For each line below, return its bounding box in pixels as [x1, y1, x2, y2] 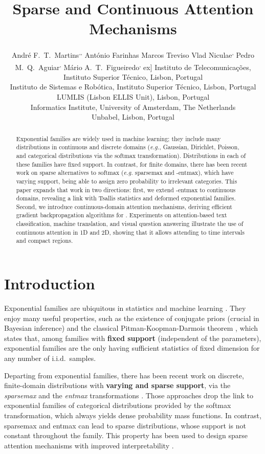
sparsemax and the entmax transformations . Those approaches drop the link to [4, 390, 253, 400]
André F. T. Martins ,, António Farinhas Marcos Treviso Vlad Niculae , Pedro [11, 48, 255, 60]
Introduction [4, 273, 95, 294]
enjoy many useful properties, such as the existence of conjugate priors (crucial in [4, 312, 259, 323]
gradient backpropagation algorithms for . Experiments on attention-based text [16, 211, 227, 219]
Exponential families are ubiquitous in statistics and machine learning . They [4, 303, 246, 313]
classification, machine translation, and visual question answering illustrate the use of [16, 219, 244, 228]
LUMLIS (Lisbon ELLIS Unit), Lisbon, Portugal [56, 92, 210, 102]
